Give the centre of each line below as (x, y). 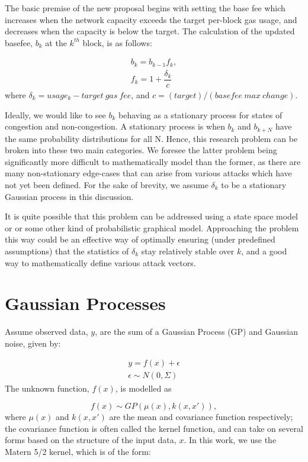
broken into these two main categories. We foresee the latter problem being (141, 150)
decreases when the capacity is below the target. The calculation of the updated (150, 31)
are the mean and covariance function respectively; (201, 417)
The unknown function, (47, 388)
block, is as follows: (117, 42)
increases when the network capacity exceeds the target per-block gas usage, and (151, 19)
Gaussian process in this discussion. (69, 196)
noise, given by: (33, 343)
